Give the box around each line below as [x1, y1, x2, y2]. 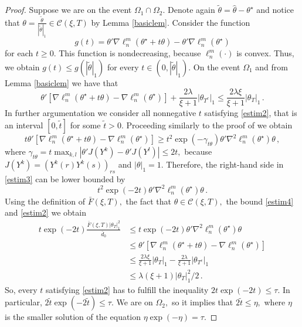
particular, [5, 296, 42, 308]
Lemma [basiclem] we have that [5, 76, 118, 88]
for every [107, 60, 139, 73]
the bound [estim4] [226, 195, 294, 207]
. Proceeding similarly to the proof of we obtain [121, 119, 293, 131]
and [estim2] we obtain [5, 206, 86, 219]
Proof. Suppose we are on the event [5, 4, 132, 16]
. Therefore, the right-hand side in [161, 158, 284, 170]
